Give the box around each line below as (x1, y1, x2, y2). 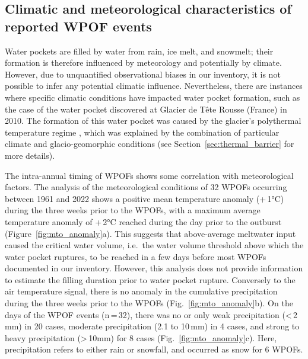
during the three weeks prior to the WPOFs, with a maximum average (5, 204, 261, 216)
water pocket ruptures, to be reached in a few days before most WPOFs (5, 250, 266, 262)
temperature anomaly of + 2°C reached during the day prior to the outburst (5, 215, 282, 227)
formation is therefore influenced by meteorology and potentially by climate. (5, 56, 282, 69)
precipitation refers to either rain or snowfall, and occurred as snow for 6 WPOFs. (5, 343, 303, 355)
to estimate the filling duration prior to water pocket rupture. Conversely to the (5, 273, 296, 286)
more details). (5, 149, 55, 161)
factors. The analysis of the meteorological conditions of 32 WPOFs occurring (5, 181, 287, 193)
